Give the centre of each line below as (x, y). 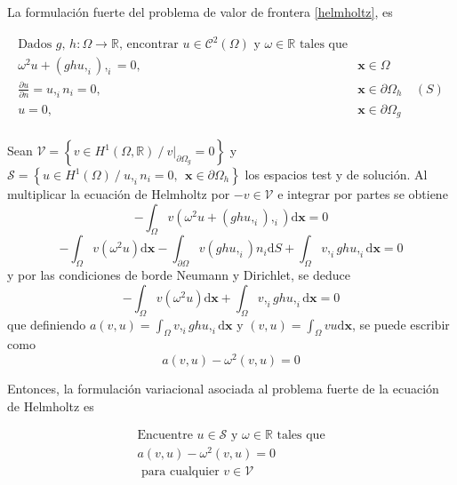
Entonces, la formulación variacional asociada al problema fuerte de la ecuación (223, 389)
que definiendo (47, 324)
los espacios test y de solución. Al (336, 175)
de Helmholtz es (51, 405)
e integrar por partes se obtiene (363, 194)
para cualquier (180, 472)
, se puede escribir (401, 324)
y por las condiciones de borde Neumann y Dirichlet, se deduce (179, 275)
